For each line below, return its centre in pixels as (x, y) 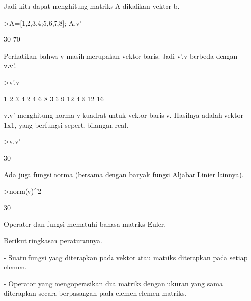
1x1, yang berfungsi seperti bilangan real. (66, 124)
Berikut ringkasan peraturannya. (53, 240)
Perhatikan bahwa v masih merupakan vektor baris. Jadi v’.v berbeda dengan (121, 55)
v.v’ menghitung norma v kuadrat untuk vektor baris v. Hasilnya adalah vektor (124, 115)
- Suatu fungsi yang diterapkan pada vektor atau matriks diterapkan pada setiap (126, 257)
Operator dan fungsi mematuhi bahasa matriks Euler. (85, 224)
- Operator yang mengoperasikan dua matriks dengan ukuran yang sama (113, 283)
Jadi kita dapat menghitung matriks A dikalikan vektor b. (92, 6)
